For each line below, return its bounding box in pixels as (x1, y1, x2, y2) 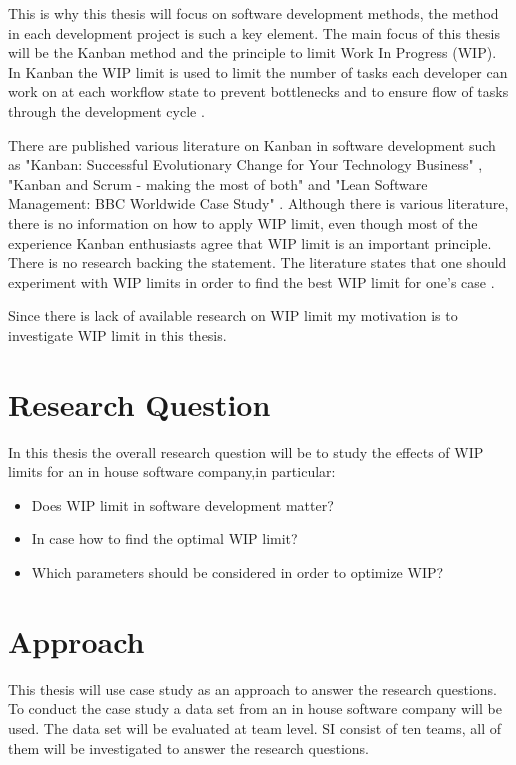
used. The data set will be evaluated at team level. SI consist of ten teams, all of (8, 717, 502, 738)
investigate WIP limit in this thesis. (8, 324, 227, 345)
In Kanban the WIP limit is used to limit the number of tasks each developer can (8, 61, 508, 82)
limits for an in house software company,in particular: (8, 461, 336, 482)
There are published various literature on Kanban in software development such (8, 134, 496, 155)
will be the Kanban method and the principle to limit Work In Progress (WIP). (8, 42, 497, 63)
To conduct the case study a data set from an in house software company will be (8, 698, 502, 719)
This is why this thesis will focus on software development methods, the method (8, 3, 499, 23)
